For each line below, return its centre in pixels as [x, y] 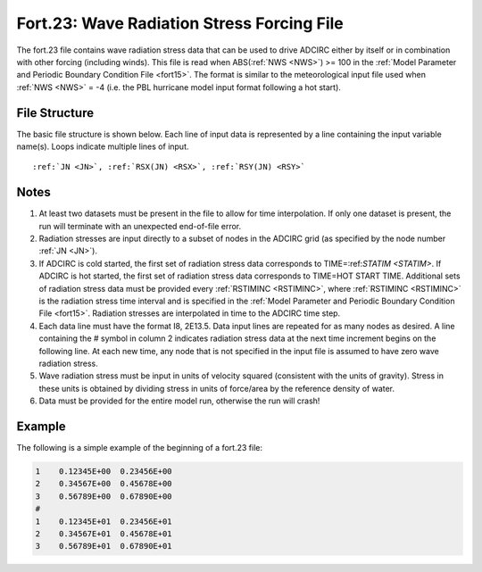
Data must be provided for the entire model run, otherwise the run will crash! [179, 401]
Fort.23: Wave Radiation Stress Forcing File [180, 23]
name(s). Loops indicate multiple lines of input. [103, 146]
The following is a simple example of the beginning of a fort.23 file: [140, 448]
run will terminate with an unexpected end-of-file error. [140, 226]
